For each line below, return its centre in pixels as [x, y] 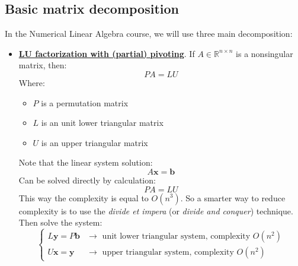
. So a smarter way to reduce [233, 197]
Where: [32, 82]
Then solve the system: [60, 222]
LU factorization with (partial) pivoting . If [107, 53]
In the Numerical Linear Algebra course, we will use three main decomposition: [149, 34]
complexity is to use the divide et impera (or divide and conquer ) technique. [156, 210]
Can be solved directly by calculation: [87, 180]
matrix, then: [43, 65]
